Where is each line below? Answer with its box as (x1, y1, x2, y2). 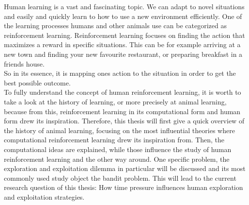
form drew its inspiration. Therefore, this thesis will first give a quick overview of (4, 116, 245, 126)
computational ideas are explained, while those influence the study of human (4, 144, 232, 154)
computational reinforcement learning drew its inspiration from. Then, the (4, 135, 225, 145)
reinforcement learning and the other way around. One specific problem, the (4, 154, 230, 164)
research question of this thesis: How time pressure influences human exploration (4, 182, 243, 192)
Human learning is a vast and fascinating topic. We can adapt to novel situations (4, 1, 245, 11)
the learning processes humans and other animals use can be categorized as (4, 20, 227, 31)
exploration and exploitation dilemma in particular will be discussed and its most (4, 163, 246, 173)
